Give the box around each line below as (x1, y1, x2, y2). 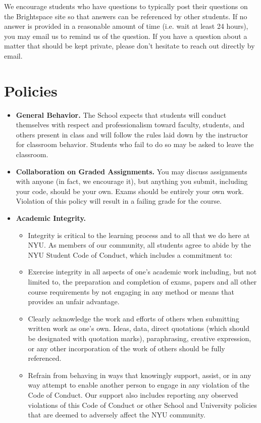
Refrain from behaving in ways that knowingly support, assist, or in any (28, 369, 251, 380)
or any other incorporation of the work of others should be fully (28, 343, 225, 353)
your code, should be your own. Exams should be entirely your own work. (16, 185, 244, 196)
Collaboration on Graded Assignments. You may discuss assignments (16, 166, 247, 176)
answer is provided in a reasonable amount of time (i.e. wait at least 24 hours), (4, 21, 248, 31)
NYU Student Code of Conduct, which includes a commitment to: (28, 249, 233, 260)
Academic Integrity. (16, 213, 86, 223)
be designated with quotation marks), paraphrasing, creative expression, (28, 333, 251, 343)
